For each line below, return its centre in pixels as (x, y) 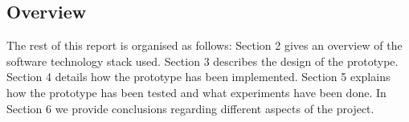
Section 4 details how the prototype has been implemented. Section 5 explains (198, 77)
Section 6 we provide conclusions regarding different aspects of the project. (190, 108)
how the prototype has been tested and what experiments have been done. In (196, 92)
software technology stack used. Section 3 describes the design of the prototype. (202, 61)
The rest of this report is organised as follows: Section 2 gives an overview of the (204, 45)
